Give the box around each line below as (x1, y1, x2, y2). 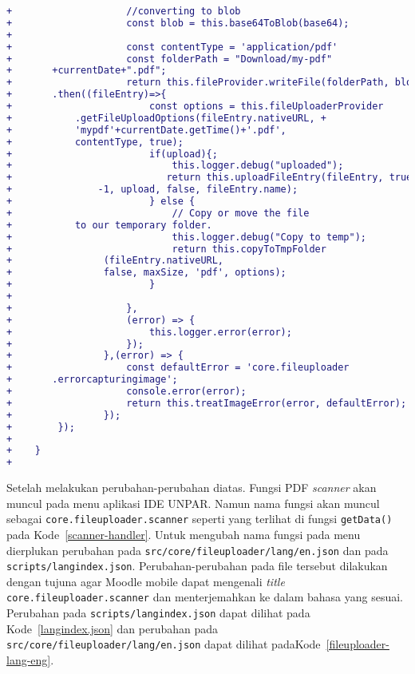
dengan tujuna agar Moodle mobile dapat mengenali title (6, 573, 285, 589)
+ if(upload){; (6, 148, 218, 160)
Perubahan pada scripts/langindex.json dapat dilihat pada (6, 605, 310, 621)
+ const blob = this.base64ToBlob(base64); (6, 17, 350, 29)
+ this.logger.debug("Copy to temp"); (6, 231, 367, 243)
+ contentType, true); (6, 136, 184, 148)
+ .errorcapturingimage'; (6, 374, 178, 386)
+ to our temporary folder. (6, 219, 212, 231)
